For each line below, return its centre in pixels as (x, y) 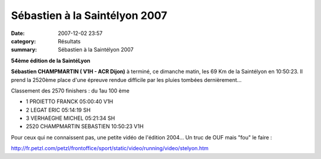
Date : (18, 33)
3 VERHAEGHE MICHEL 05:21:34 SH (70, 118)
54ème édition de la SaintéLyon (51, 61)
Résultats (69, 41)
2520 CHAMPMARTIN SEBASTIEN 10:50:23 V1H (85, 126)
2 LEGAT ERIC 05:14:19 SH (58, 110)
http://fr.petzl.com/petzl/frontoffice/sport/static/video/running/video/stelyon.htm (110, 148)
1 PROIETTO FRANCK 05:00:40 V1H (70, 101)
